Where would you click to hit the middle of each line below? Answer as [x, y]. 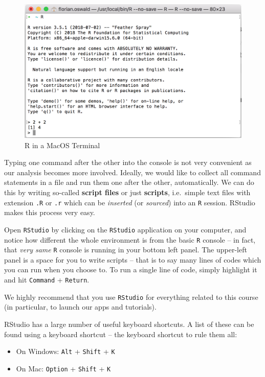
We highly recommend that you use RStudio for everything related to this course [131, 297]
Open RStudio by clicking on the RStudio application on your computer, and [125, 229]
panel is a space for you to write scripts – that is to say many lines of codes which [133, 259]
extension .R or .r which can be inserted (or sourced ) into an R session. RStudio [130, 202]
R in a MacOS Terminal [62, 145]
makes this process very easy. [50, 212]
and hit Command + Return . [47, 280]
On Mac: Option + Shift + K [63, 368]
